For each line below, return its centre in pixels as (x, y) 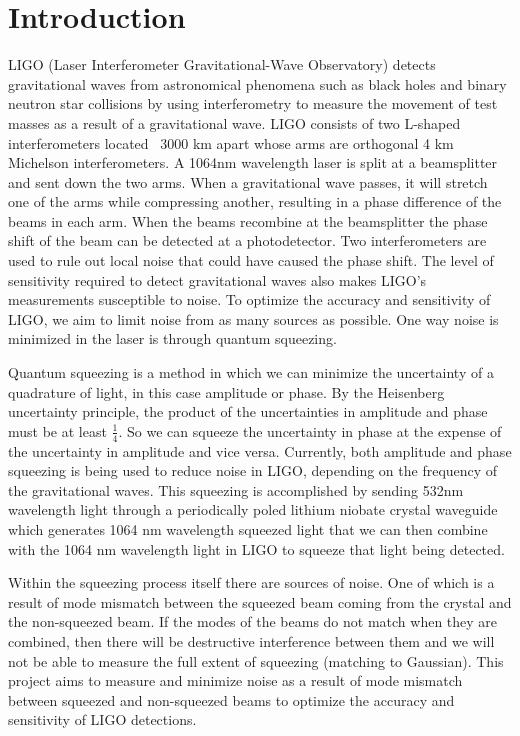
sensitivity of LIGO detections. (102, 719)
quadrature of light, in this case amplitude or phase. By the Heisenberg (226, 391)
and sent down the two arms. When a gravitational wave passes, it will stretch (248, 181)
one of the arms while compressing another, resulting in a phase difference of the (255, 201)
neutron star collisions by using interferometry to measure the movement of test (253, 103)
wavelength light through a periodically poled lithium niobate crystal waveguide (253, 509)
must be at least (57, 430)
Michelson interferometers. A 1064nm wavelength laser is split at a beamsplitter (253, 162)
